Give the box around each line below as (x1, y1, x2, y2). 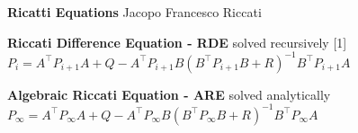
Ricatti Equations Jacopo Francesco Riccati (7, 3, 262, 21)
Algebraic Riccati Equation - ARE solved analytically (7, 84, 331, 103)
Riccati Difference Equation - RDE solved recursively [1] (7, 32, 347, 51)
